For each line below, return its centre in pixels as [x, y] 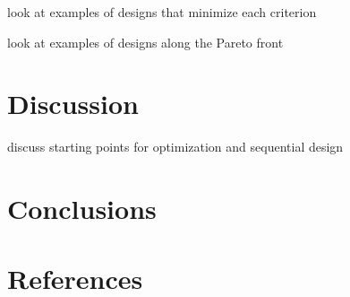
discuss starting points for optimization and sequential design [175, 147]
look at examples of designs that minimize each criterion [162, 12]
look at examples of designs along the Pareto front [145, 42]
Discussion [73, 104]
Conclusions [82, 209]
